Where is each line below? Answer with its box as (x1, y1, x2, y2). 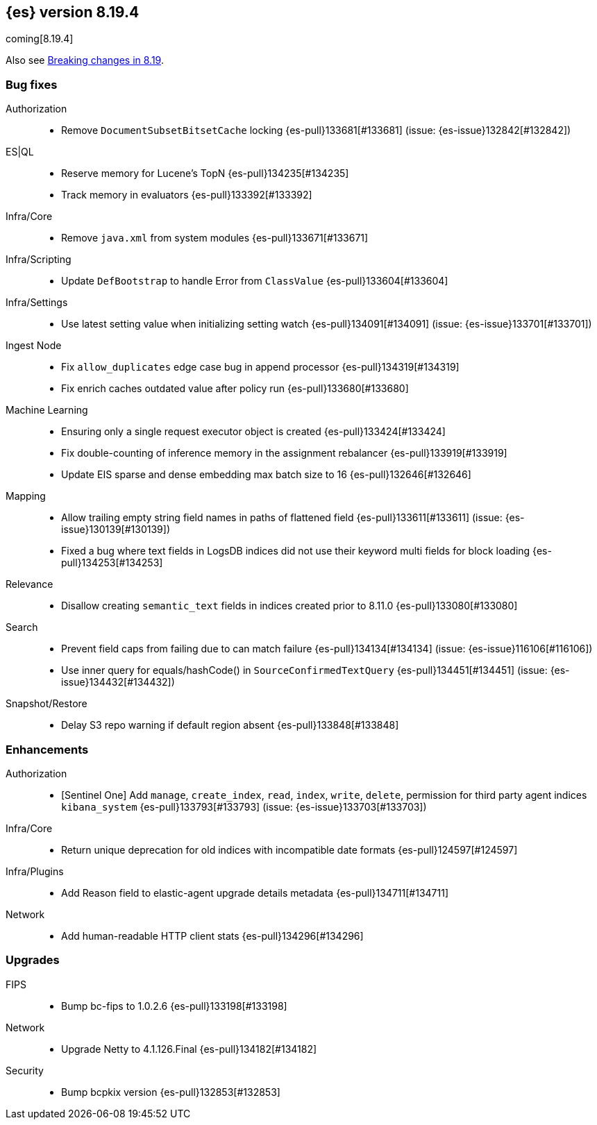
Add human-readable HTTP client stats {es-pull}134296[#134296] (61, 929, 364, 942)
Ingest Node (6, 339, 62, 352)
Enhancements (6, 742, 89, 756)
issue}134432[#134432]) (61, 676, 175, 688)
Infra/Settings (6, 296, 68, 309)
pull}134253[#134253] (61, 557, 163, 569)
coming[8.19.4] (6, 33, 74, 45)
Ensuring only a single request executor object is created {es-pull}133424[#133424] (61, 425, 446, 438)
